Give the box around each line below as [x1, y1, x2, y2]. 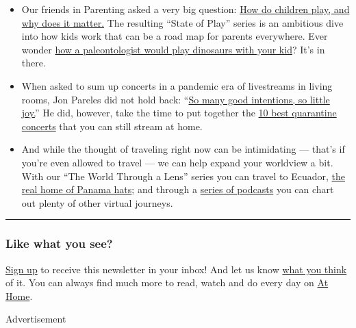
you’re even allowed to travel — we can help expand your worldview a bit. [21, 155, 333, 169]
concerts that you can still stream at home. [21, 118, 203, 133]
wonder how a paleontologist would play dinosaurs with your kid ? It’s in [21, 42, 325, 56]
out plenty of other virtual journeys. [21, 195, 173, 210]
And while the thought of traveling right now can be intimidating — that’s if [21, 142, 345, 156]
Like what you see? [5, 235, 113, 252]
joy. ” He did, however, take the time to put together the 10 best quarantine [21, 105, 337, 120]
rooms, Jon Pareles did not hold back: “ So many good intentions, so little [21, 92, 330, 106]
